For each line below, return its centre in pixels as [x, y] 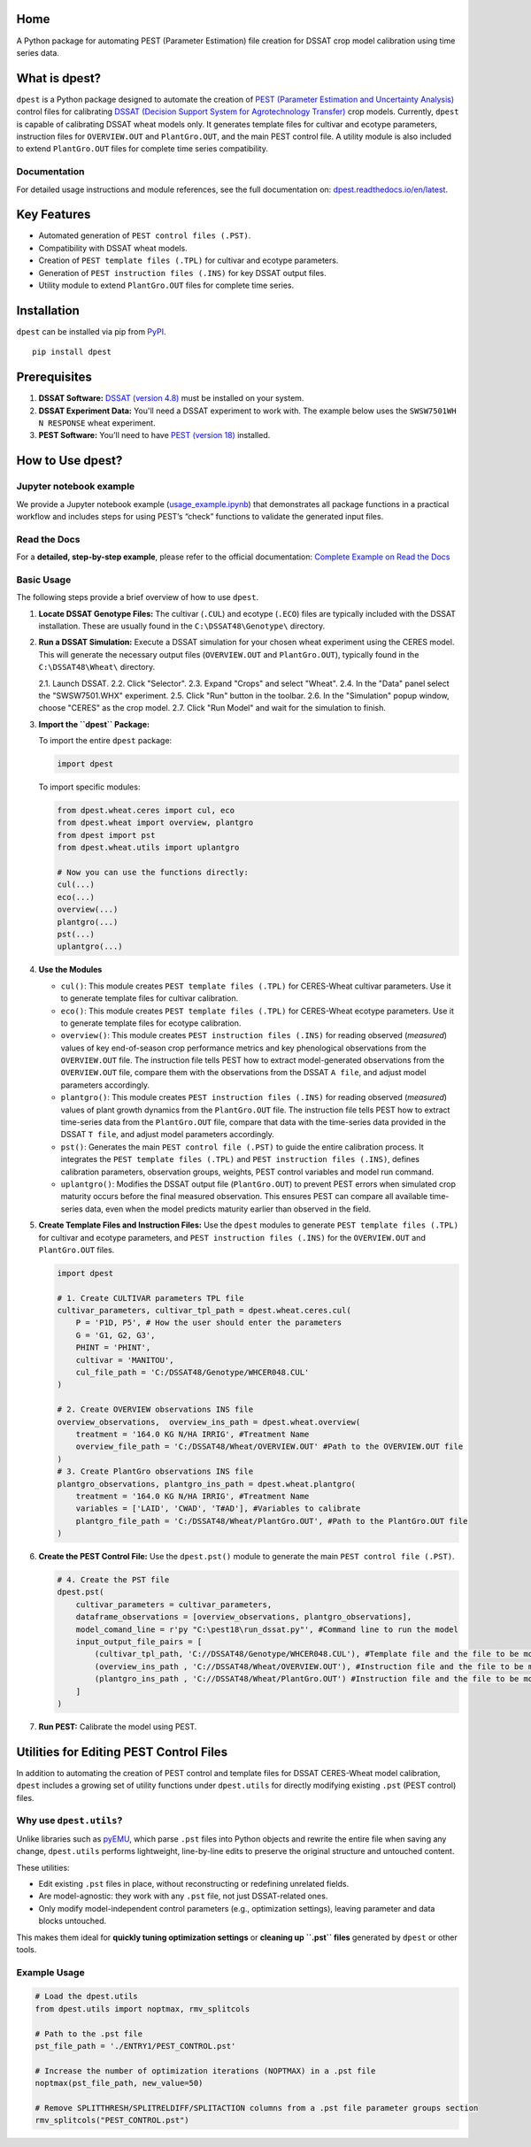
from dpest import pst [106, 835]
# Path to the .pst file [89, 2034]
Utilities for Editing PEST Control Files [122, 1752]
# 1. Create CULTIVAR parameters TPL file [150, 1298]
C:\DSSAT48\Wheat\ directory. [97, 667]
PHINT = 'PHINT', [113, 1348]
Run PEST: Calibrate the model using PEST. [118, 1727]
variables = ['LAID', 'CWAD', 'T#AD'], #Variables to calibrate [218, 1508]
